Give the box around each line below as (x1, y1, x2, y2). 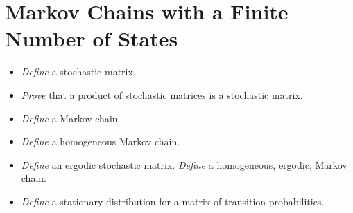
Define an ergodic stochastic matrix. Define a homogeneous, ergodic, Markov (21, 157, 347, 172)
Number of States (5, 24, 178, 53)
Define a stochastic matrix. (21, 64, 136, 79)
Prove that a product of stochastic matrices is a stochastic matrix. (21, 87, 303, 102)
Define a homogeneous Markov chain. (21, 134, 180, 149)
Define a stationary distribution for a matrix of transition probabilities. (21, 194, 325, 208)
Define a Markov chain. (21, 111, 121, 125)
